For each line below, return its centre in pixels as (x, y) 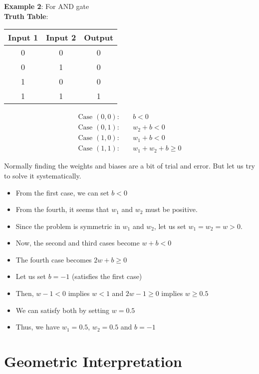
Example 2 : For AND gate (47, 6)
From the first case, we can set (62, 192)
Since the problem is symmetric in (68, 226)
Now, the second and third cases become (78, 243)
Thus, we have (38, 327)
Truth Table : (26, 16)
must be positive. (171, 209)
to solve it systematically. (43, 175)
